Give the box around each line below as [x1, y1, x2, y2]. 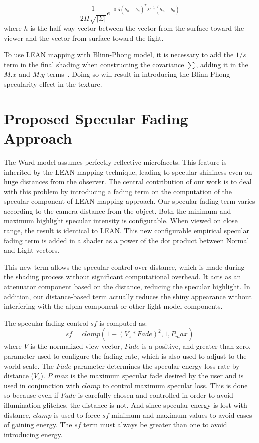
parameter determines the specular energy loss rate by [73, 360, 240, 371]
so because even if [4, 390, 59, 400]
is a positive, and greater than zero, [142, 341, 251, 351]
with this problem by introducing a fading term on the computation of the [4, 186, 232, 196]
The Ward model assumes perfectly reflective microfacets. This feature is [4, 156, 227, 167]
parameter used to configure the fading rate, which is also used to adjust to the [4, 351, 247, 361]
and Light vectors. [4, 245, 60, 255]
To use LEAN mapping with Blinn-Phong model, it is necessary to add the [4, 49, 234, 60]
